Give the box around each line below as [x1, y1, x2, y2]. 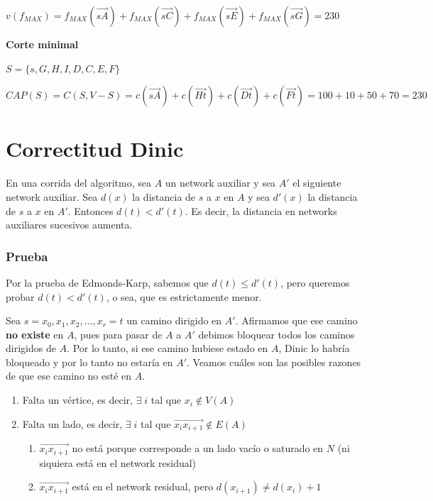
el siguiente [292, 175, 341, 190]
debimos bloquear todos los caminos [198, 326, 355, 341]
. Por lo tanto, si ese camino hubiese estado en [67, 341, 268, 356]
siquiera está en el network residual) [39, 455, 197, 470]
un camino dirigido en [126, 313, 222, 328]
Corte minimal [6, 37, 79, 51]
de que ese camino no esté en [6, 368, 132, 383]
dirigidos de [6, 341, 56, 356]
